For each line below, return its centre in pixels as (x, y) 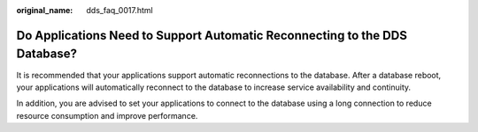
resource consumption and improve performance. (107, 115)
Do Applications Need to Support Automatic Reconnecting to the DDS (212, 35)
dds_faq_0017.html (120, 10)
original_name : (45, 10)
